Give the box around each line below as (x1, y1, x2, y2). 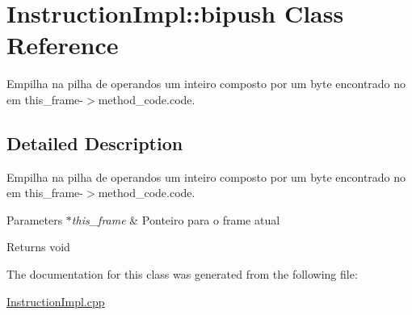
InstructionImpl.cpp (6, 292, 105, 309)
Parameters (6, 211, 63, 228)
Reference (6, 28, 119, 61)
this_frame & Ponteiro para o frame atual (71, 211, 280, 228)
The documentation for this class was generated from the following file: (6, 266, 358, 283)
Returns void (6, 238, 70, 255)
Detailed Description (6, 130, 183, 155)
